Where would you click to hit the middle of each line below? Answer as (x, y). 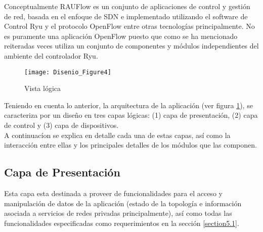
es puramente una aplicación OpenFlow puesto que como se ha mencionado (121, 36)
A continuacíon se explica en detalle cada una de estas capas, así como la (117, 135)
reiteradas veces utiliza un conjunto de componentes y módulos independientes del (131, 46)
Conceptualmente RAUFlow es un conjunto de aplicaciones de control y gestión (127, 6)
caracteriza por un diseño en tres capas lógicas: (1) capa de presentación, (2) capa (131, 115)
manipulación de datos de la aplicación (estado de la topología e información (123, 203)
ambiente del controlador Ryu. (51, 55)
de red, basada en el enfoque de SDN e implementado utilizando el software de (126, 16)
